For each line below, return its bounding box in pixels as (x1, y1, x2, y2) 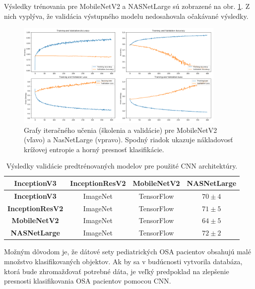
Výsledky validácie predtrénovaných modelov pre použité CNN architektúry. (6, 161, 238, 171)
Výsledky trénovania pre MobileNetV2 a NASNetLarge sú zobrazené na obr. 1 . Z (4, 1, 250, 11)
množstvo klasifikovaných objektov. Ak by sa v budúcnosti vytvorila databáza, (4, 256, 243, 266)
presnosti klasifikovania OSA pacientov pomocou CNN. (4, 276, 171, 286)
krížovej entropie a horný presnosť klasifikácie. (24, 144, 164, 154)
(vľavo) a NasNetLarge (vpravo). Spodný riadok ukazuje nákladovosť (24, 134, 233, 145)
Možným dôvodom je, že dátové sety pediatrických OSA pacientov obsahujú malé (4, 246, 251, 257)
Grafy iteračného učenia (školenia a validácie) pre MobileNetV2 (24, 124, 217, 135)
